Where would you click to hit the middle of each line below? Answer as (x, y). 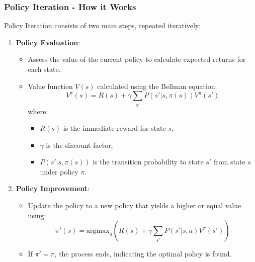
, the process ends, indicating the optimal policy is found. (143, 254)
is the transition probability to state (148, 162)
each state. (44, 69)
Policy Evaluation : (48, 42)
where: (38, 111)
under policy (59, 171)
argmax (98, 231)
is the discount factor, (79, 145)
